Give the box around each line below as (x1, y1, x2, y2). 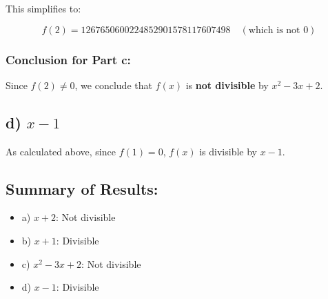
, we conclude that (74, 77, 152, 92)
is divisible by (199, 144, 258, 158)
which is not (248, 25, 300, 35)
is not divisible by (185, 77, 269, 92)
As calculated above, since (6, 144, 116, 158)
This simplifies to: (6, 1, 81, 15)
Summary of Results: (6, 177, 158, 199)
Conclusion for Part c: (6, 50, 131, 68)
